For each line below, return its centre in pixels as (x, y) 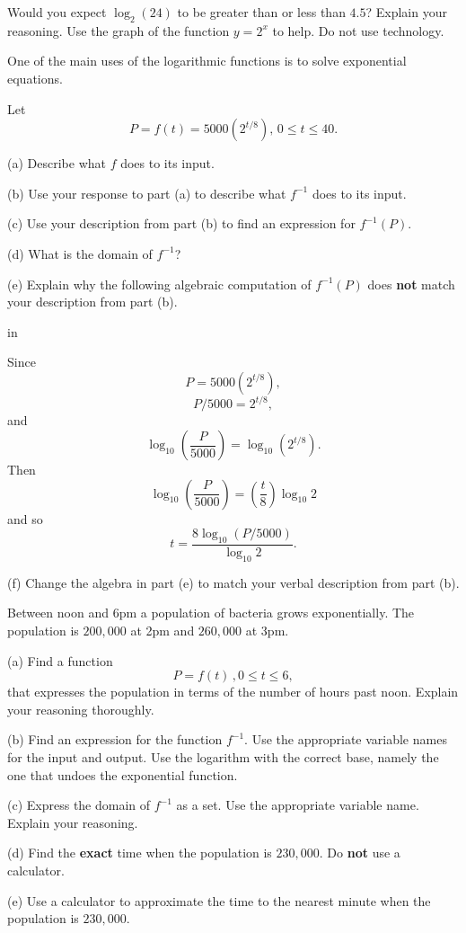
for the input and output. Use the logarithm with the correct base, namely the (223, 756)
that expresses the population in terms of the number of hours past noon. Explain (233, 692)
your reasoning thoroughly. (81, 709)
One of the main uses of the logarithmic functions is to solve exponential (207, 61)
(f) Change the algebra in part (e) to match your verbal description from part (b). (233, 582)
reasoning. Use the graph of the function (119, 30)
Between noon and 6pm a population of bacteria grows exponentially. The (211, 613)
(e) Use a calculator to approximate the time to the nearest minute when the (219, 900)
